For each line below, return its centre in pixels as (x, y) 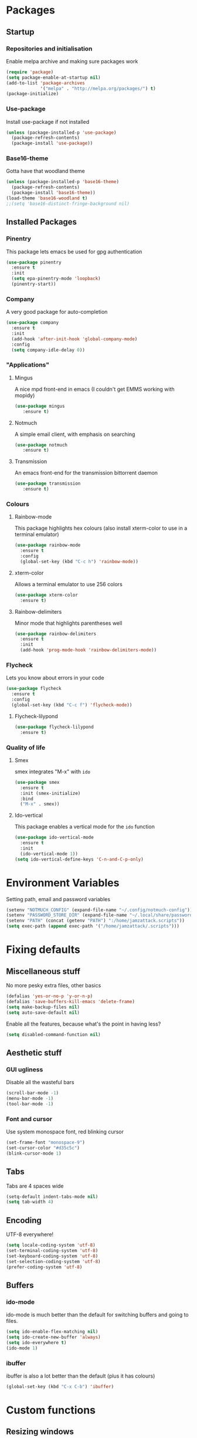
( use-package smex (37, 782)
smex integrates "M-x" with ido (52, 772)
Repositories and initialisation (49, 49)
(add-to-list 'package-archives (45, 83)
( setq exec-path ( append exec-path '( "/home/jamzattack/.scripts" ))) (93, 926)
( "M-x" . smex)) (40, 804)
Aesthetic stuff (34, 1053)
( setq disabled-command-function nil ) (53, 1034)
